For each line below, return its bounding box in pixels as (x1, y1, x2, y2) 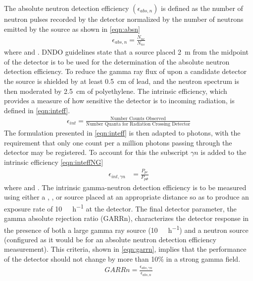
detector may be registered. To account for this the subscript (4, 147, 189, 157)
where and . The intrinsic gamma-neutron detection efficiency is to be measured (4, 182, 247, 192)
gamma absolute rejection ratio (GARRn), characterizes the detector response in (4, 212, 249, 223)
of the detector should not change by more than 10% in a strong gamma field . (4, 254, 241, 264)
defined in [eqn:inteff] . (4, 105, 70, 115)
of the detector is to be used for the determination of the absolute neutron (4, 56, 230, 67)
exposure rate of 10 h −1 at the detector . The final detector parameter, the (4, 202, 237, 213)
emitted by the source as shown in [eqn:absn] (4, 23, 140, 34)
